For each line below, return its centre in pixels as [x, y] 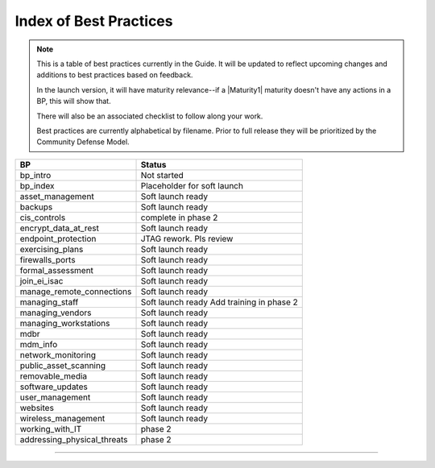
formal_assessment [57, 270]
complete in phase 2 [179, 217]
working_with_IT [51, 429]
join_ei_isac [41, 280]
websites [37, 408]
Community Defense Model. [83, 142]
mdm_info [39, 344]
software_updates [54, 387]
